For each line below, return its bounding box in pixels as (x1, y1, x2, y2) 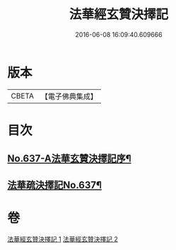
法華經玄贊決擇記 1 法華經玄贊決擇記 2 (7, 234, 119, 243)
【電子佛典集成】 (40, 91, 98, 101)
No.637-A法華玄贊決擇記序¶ (7, 153, 132, 165)
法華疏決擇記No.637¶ (7, 178, 102, 191)
